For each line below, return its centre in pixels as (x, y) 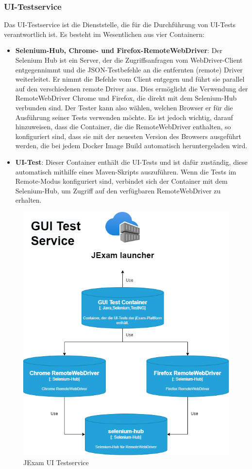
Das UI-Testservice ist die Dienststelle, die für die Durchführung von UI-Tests (120, 25)
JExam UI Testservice (56, 462)
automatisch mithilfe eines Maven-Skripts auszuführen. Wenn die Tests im (126, 171)
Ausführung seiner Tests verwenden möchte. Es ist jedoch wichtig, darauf (124, 117)
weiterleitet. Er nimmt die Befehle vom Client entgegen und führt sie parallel (130, 79)
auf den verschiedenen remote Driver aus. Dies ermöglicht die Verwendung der (132, 88)
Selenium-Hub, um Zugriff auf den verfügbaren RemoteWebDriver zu (118, 190)
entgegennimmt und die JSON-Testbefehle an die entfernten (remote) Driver (129, 69)
